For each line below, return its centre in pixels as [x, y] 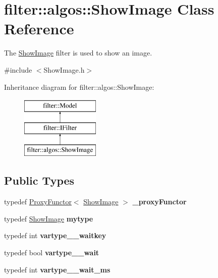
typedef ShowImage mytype [49, 218]
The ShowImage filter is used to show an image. [78, 53]
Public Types [39, 180]
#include [18, 69]
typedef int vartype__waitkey [55, 235]
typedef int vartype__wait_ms [57, 269]
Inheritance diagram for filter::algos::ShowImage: [79, 87]
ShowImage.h [64, 69]
